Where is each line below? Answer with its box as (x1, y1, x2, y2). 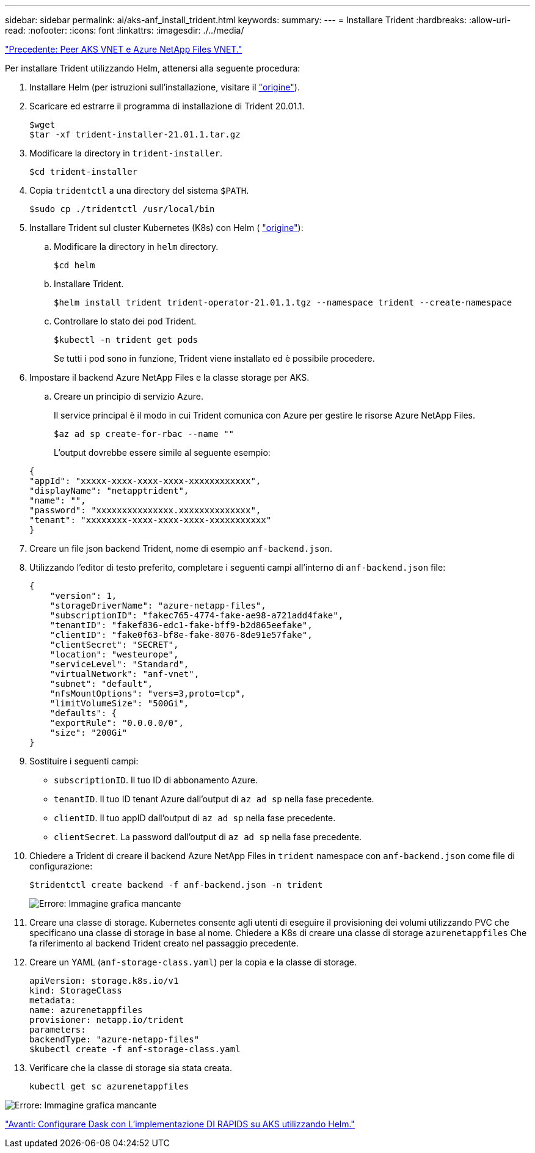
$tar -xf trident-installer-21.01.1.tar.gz (29, 130, 241, 139)
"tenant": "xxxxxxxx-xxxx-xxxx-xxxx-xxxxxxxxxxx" (29, 515, 272, 525)
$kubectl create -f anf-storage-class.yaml (29, 1044, 241, 1054)
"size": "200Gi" (49, 728, 128, 738)
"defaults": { (49, 708, 117, 718)
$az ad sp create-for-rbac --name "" (54, 429, 235, 439)
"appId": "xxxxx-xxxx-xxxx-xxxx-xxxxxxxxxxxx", (29, 476, 261, 486)
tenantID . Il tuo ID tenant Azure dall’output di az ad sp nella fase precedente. (54, 794, 374, 804)
